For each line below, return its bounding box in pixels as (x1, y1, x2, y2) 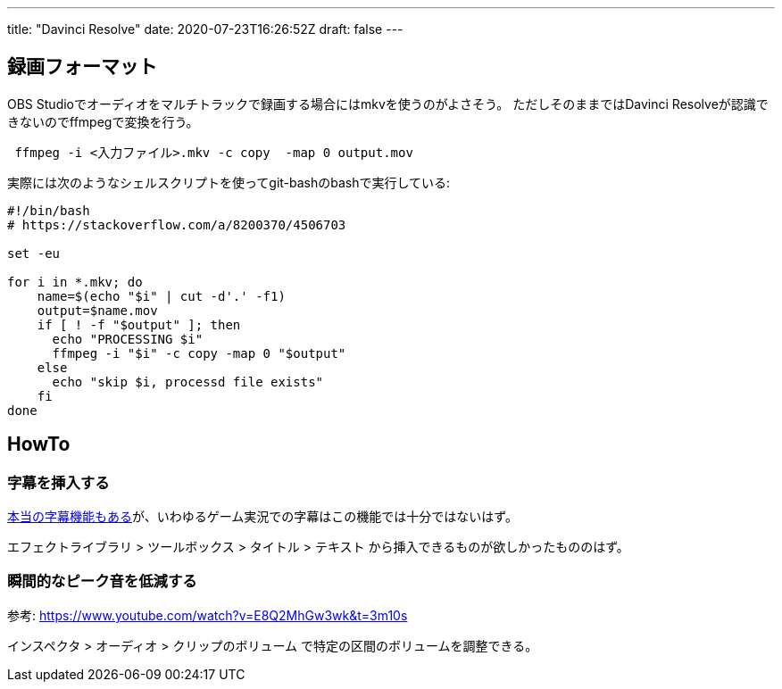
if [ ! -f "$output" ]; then (37, 317, 241, 332)
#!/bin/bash (7, 203, 90, 218)
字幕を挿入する (7, 473, 110, 492)
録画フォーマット (7, 55, 157, 79)
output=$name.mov (37, 303, 158, 318)
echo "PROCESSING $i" (52, 331, 204, 346)
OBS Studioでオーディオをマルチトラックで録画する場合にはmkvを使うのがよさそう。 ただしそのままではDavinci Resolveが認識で (7, 95, 769, 112)
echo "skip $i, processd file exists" (52, 374, 324, 389)
